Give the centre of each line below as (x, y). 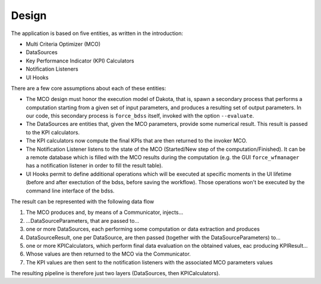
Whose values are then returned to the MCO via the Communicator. (108, 254)
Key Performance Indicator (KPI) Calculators (80, 61)
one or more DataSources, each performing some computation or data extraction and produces (143, 229)
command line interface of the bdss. (70, 191)
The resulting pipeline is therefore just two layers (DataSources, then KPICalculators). (115, 273)
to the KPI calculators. (53, 132)
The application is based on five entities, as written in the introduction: (97, 33)
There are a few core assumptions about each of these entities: (89, 88)
